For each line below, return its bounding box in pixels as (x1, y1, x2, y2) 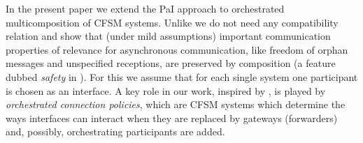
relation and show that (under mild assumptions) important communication (6, 29, 331, 43)
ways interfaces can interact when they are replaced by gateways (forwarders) (6, 110, 338, 125)
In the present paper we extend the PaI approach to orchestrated (6, 1, 285, 15)
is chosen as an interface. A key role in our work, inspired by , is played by (6, 83, 326, 98)
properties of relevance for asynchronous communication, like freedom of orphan (6, 42, 348, 57)
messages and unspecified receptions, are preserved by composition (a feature (6, 56, 336, 70)
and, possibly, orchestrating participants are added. (6, 124, 225, 139)
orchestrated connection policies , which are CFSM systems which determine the (6, 97, 346, 112)
